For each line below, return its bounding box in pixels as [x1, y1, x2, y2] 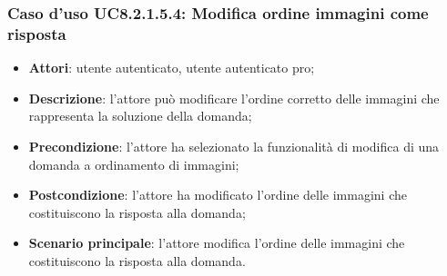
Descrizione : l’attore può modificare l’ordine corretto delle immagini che [28, 88, 440, 107]
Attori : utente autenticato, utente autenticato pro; [28, 58, 315, 77]
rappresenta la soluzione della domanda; [28, 106, 252, 125]
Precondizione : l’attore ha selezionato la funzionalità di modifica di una [28, 136, 440, 155]
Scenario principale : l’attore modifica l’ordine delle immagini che [28, 233, 405, 252]
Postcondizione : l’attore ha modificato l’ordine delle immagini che [28, 185, 407, 204]
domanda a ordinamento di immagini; [28, 154, 239, 173]
